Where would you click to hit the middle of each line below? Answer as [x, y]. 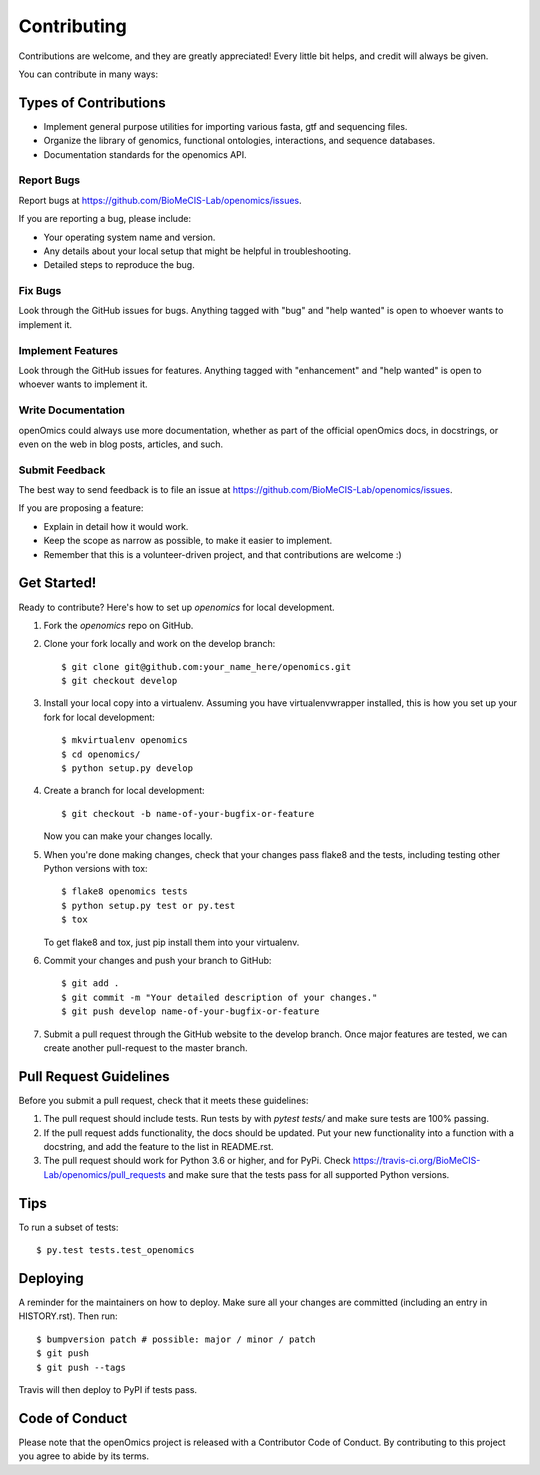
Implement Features [68, 350]
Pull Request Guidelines [94, 1076]
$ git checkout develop [119, 681]
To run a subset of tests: [68, 1227]
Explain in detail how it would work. [116, 526]
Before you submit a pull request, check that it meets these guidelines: [163, 1100]
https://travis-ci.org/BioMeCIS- [416, 1161]
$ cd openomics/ [101, 754]
